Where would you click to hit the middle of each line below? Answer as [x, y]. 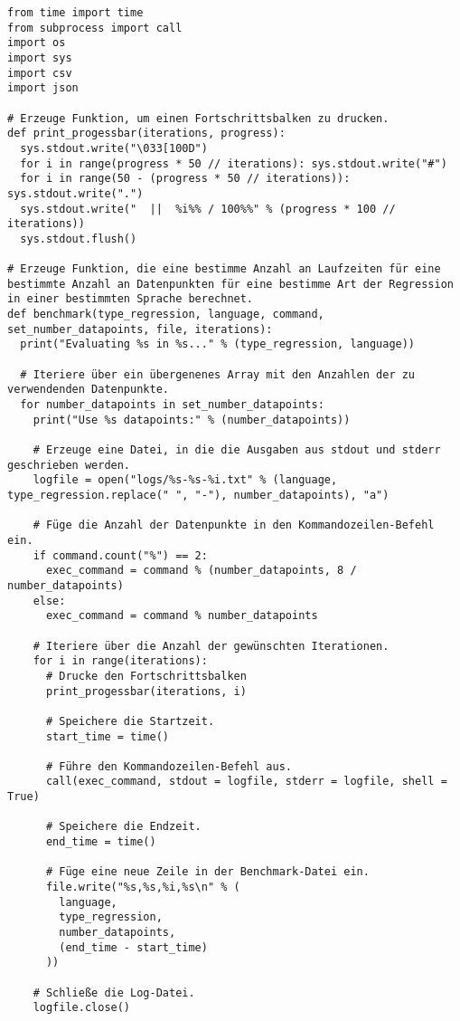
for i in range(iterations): [120, 661]
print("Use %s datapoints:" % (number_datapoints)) [192, 420]
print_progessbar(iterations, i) [146, 691]
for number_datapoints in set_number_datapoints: [172, 405]
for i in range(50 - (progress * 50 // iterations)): [185, 179]
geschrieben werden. [69, 465]
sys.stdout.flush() [79, 239]
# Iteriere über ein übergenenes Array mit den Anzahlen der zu [218, 374]
